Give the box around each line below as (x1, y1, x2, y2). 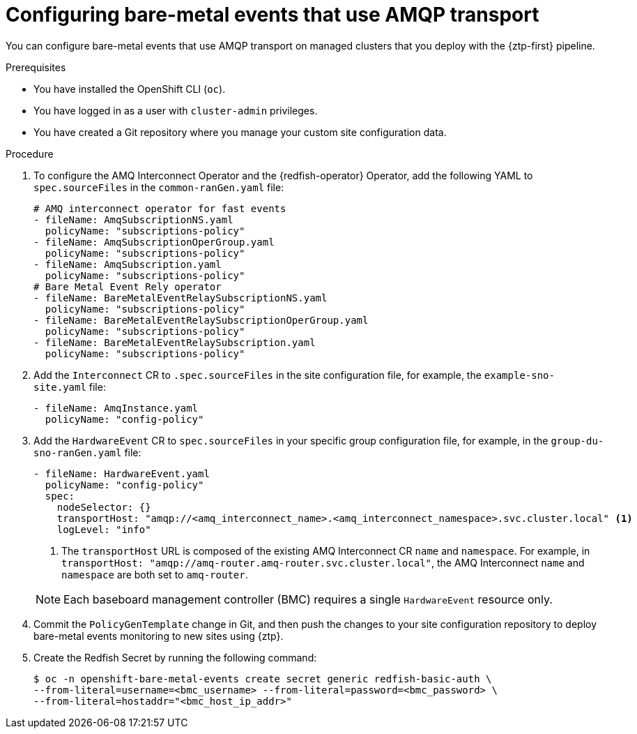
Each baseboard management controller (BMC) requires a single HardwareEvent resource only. (63, 592, 553, 606)
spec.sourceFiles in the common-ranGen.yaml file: (33, 181, 284, 193)
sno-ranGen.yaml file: (33, 446, 141, 458)
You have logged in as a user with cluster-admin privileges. (33, 104, 318, 117)
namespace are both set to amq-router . (61, 568, 248, 581)
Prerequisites (6, 61, 66, 73)
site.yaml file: (33, 380, 106, 393)
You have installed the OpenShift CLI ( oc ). (33, 82, 226, 95)
